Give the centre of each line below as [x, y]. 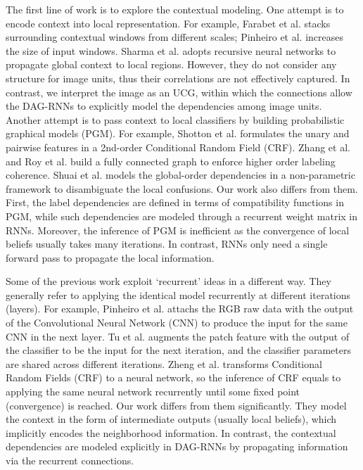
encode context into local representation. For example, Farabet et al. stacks [168, 23]
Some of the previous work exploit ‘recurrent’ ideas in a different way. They [168, 281]
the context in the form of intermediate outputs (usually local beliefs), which [171, 419]
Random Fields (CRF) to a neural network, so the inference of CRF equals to [173, 377]
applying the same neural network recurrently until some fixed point [153, 392]
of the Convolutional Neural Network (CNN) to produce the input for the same [177, 323]
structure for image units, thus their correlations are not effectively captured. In [178, 78]
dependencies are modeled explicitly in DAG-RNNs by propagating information [177, 446]
